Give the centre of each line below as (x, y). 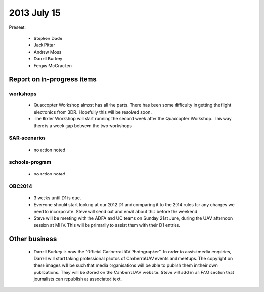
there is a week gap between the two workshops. (83, 126)
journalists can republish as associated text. (78, 279)
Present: (18, 27)
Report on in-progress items (53, 80)
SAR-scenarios (27, 138)
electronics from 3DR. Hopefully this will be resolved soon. (92, 112)
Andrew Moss (47, 52)
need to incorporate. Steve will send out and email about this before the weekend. (116, 212)
